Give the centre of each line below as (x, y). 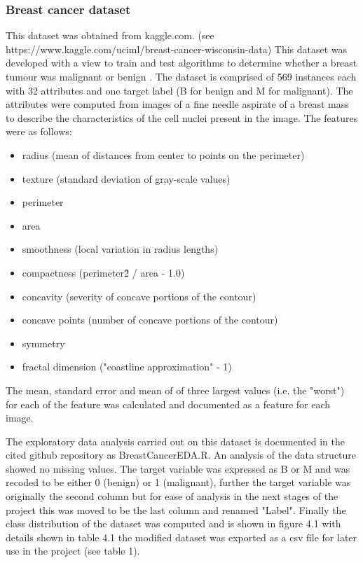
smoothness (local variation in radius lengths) (120, 249)
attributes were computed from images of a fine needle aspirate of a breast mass (177, 104)
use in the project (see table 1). (73, 551)
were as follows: (39, 131)
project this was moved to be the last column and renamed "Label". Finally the (176, 509)
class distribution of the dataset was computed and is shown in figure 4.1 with (173, 523)
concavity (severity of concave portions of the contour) (139, 296)
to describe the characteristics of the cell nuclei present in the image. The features (182, 117)
